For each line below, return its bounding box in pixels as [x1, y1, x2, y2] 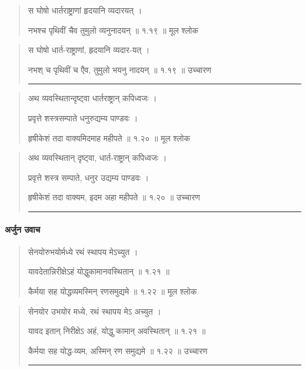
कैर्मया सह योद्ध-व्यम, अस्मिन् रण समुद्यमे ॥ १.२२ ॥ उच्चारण [28, 344, 208, 356]
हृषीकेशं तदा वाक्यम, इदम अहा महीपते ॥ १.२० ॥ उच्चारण [28, 191, 200, 203]
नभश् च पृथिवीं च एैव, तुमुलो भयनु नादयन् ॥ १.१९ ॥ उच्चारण [28, 63, 211, 75]
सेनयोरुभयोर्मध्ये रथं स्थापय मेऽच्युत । [28, 245, 138, 257]
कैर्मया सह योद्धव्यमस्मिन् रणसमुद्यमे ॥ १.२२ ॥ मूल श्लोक [28, 285, 197, 297]
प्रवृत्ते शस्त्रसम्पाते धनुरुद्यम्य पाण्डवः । [28, 111, 138, 124]
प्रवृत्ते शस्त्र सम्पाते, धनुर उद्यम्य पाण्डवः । [28, 171, 149, 183]
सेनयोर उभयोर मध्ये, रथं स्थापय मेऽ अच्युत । [28, 305, 161, 317]
